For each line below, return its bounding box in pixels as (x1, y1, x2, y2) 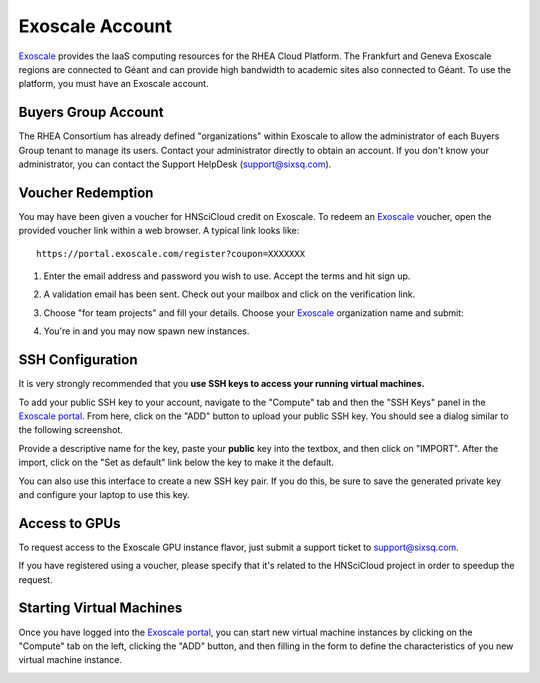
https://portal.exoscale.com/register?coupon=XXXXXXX (36, 248, 305, 259)
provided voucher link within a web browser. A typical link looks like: (18, 225, 300, 237)
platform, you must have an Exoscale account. (18, 78, 209, 90)
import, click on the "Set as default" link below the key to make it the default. (18, 456, 335, 469)
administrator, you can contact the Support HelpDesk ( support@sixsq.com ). (18, 158, 332, 170)
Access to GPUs (18, 515, 121, 532)
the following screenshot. (18, 424, 124, 436)
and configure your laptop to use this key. (18, 488, 190, 500)
